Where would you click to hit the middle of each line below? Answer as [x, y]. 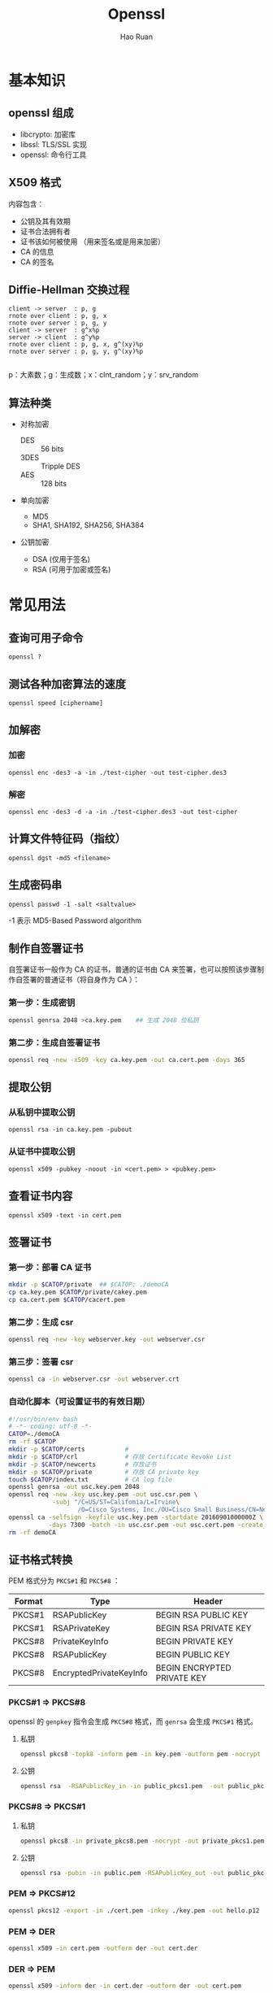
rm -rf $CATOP [32, 1442]
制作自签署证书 [46, 949]
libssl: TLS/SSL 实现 [54, 144]
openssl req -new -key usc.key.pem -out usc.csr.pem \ [103, 1495]
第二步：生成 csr [41, 1322]
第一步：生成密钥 [42, 1003]
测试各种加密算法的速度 [67, 684]
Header [208, 1601]
